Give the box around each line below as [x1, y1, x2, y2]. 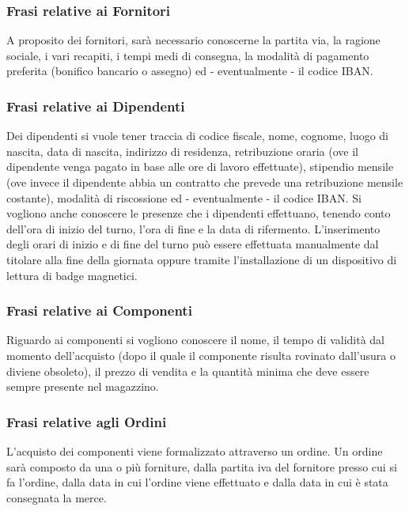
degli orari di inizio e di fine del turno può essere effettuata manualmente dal [6, 236, 379, 252]
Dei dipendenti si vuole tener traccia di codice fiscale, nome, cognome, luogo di [6, 127, 389, 144]
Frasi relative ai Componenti [6, 301, 192, 320]
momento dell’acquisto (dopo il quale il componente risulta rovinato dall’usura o [6, 346, 396, 363]
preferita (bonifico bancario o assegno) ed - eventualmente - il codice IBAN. [6, 62, 373, 79]
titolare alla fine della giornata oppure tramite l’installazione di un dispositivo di [6, 251, 397, 267]
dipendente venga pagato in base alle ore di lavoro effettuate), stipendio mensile [6, 158, 394, 175]
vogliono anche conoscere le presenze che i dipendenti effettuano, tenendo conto [6, 205, 391, 221]
